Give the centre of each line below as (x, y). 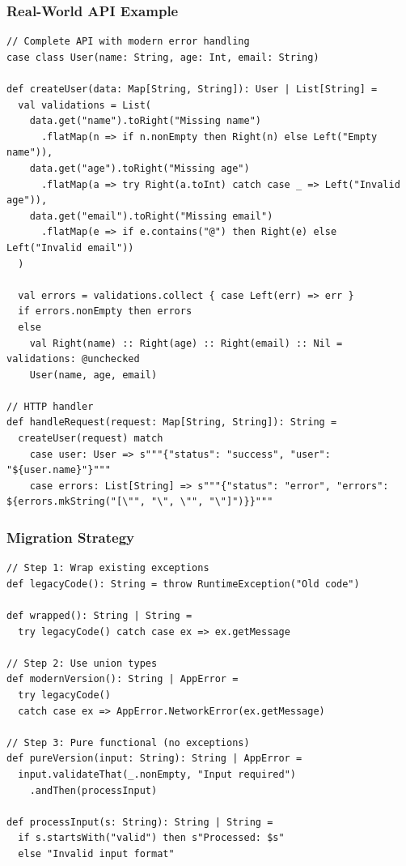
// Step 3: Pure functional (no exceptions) (128, 742)
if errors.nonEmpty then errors (105, 311)
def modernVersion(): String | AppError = (123, 679)
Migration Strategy (70, 537)
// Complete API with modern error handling (128, 42)
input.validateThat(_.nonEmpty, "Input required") (157, 774)
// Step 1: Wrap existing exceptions (108, 568)
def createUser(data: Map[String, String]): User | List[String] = (192, 89)
